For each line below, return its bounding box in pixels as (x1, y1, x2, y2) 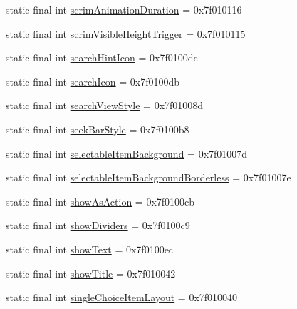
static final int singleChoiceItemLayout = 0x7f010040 (6, 290, 238, 305)
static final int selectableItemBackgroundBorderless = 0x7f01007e (6, 170, 291, 185)
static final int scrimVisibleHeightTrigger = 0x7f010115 (6, 26, 246, 41)
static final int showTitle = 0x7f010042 (6, 265, 176, 280)
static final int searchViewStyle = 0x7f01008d (6, 98, 204, 113)
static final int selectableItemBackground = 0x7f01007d (6, 146, 248, 161)
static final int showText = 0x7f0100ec (6, 241, 174, 256)
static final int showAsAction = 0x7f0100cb (6, 193, 195, 208)
